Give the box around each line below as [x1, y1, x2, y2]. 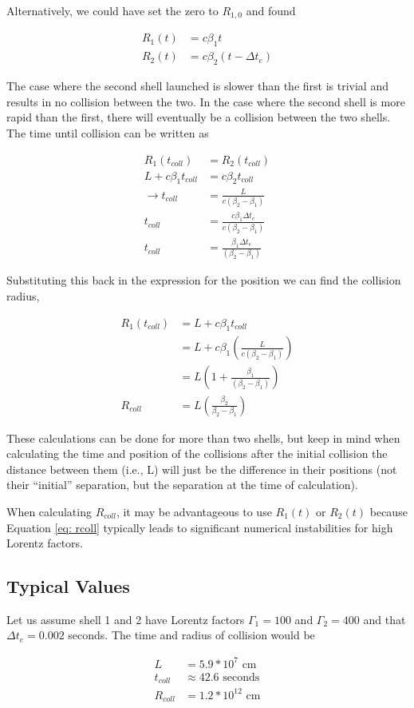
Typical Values [6, 574, 130, 599]
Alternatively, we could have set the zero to [6, 2, 219, 18]
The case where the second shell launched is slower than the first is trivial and [6, 78, 388, 94]
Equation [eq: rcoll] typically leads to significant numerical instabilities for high [6, 519, 393, 535]
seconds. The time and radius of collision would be [68, 626, 315, 643]
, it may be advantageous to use [116, 503, 272, 519]
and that [363, 611, 406, 627]
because [369, 503, 408, 519]
